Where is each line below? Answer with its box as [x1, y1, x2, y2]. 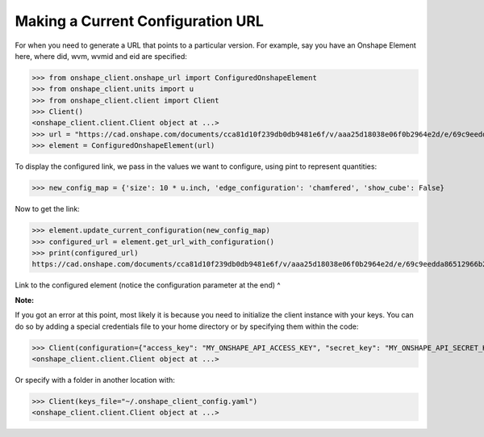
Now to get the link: [15, 204, 80, 214]
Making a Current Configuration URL [15, 12, 264, 30]
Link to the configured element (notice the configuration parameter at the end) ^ [15, 280, 282, 290]
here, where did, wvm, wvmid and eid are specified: [15, 51, 187, 61]
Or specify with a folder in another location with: [15, 375, 175, 384]
